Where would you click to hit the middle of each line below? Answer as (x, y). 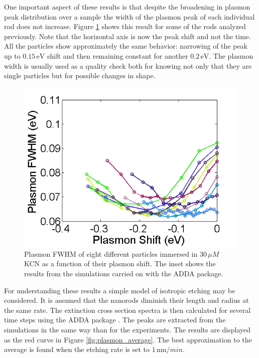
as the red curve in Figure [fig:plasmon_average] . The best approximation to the (128, 339)
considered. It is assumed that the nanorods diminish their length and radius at (126, 300)
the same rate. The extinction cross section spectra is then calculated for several (127, 310)
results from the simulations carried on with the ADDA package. (124, 273)
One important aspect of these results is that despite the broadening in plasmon (127, 7)
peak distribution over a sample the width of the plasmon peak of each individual (129, 16)
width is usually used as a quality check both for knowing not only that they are (128, 65)
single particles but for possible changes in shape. (80, 75)
